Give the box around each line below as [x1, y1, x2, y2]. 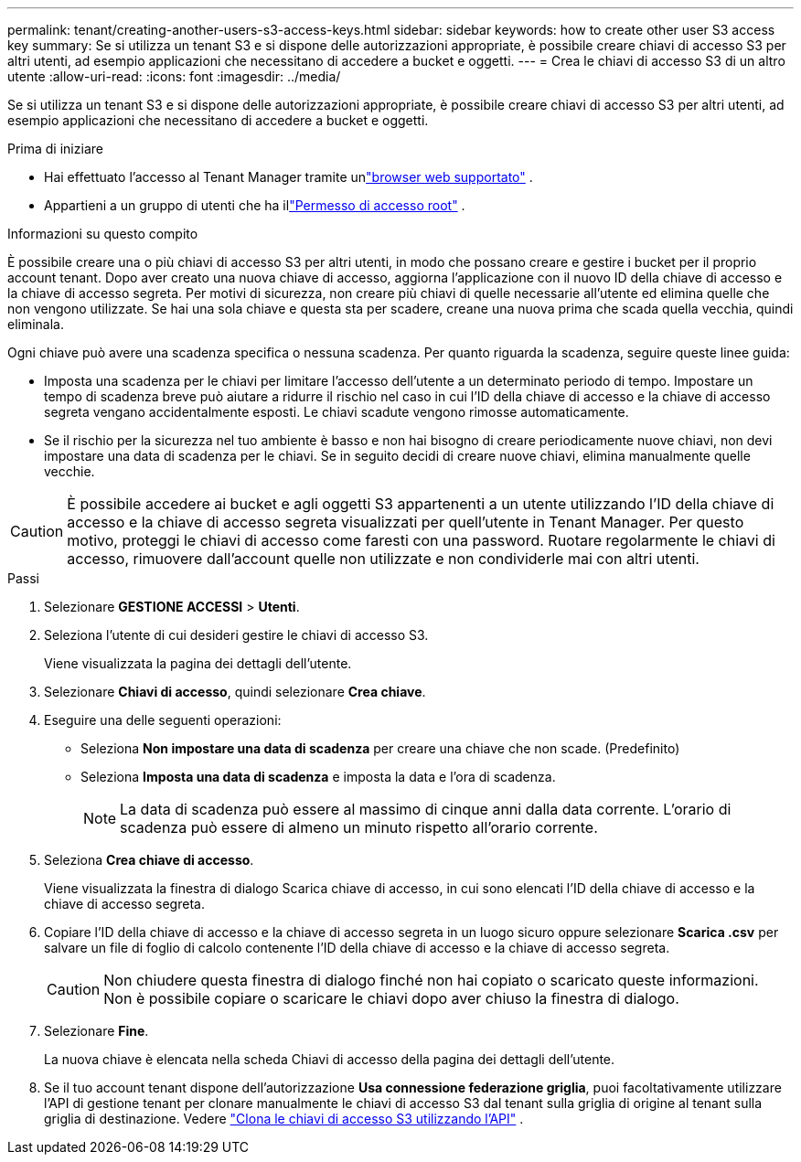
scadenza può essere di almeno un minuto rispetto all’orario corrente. [120, 818, 598, 837]
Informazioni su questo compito [7, 226, 198, 241]
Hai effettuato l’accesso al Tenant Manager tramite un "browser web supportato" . [44, 169, 533, 185]
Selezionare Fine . [44, 1023, 149, 1039]
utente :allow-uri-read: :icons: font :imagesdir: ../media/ [7, 69, 341, 84]
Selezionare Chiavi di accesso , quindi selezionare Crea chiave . [44, 684, 426, 699]
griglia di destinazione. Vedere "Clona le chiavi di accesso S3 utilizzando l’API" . [44, 1111, 524, 1126]
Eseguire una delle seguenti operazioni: [44, 712, 282, 728]
